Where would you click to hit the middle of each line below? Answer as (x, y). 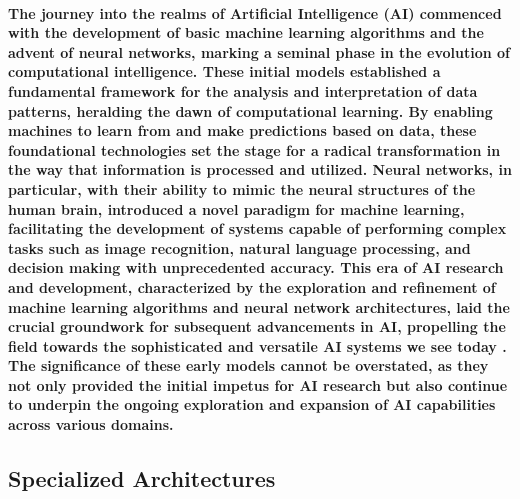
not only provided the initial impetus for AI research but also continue (258, 384)
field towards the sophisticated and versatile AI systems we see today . (257, 345)
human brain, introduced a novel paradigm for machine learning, (236, 208)
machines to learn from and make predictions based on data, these (242, 130)
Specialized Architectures (142, 478)
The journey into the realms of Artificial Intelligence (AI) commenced (255, 12)
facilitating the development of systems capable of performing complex (257, 228)
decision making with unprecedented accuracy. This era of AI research (256, 267)
